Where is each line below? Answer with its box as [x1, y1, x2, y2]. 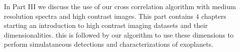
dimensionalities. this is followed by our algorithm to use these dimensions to [4, 29, 234, 39]
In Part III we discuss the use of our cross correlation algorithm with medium [4, 1, 236, 11]
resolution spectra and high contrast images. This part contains [4, 11, 194, 21]
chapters [201, 11, 226, 21]
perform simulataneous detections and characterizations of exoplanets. [4, 39, 214, 49]
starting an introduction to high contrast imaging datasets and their [4, 20, 208, 30]
